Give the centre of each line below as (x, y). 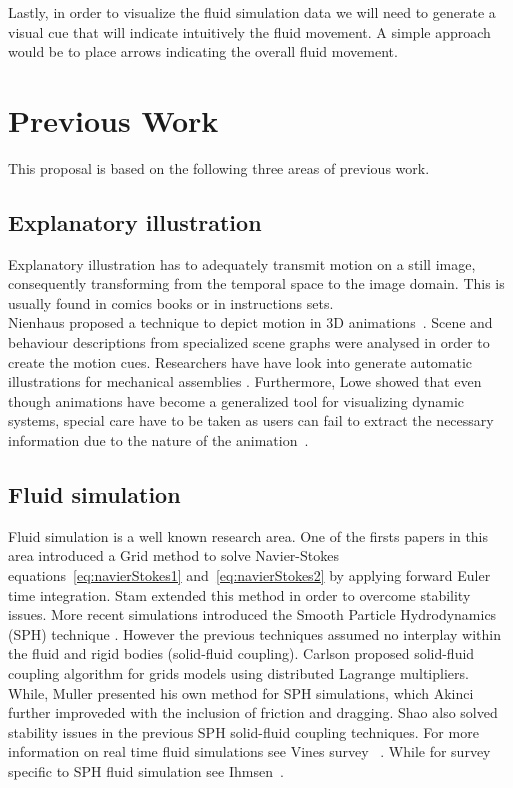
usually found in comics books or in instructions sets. (171, 302)
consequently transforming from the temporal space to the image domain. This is (256, 283)
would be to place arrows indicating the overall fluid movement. (203, 51)
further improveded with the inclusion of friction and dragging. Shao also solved (253, 712)
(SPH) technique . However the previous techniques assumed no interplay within (254, 633)
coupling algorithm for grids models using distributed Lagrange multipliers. (238, 673)
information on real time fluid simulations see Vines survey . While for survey (249, 751)
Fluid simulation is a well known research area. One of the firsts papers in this (248, 535)
